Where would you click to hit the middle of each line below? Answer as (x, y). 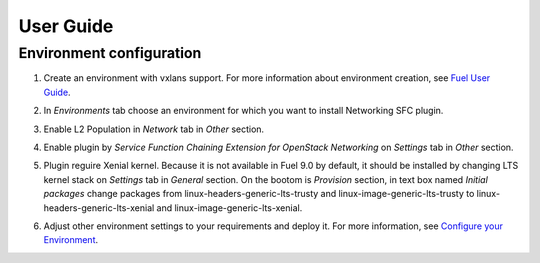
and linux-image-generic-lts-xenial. (229, 207)
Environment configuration (110, 53)
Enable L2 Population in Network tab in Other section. (154, 129)
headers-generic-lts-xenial (99, 207)
